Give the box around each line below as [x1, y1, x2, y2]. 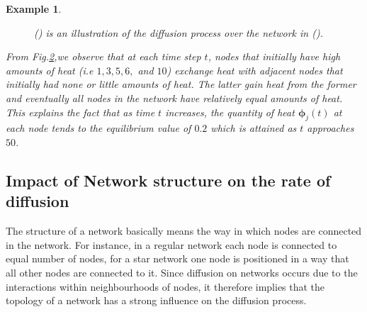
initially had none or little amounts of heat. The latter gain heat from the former [6, 77, 356, 91]
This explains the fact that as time [6, 104, 155, 119]
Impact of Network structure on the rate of [6, 169, 331, 191]
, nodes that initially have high [208, 49, 341, 64]
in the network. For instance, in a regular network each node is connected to [6, 237, 337, 252]
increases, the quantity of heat [165, 104, 295, 119]
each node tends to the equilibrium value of [6, 121, 191, 135]
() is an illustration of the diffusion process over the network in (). [34, 25, 323, 40]
